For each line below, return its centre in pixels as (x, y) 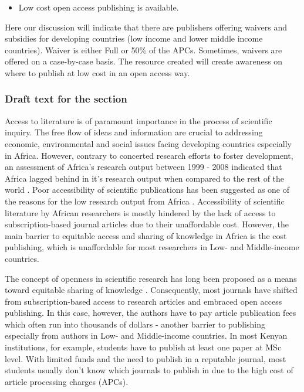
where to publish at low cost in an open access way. (97, 72)
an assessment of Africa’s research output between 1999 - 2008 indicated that (143, 167)
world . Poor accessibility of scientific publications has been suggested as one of (147, 190)
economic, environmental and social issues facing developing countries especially (148, 143)
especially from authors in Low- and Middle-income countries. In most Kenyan (146, 335)
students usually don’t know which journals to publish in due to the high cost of (149, 370)
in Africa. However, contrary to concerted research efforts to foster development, (149, 155)
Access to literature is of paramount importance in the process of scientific (139, 120)
